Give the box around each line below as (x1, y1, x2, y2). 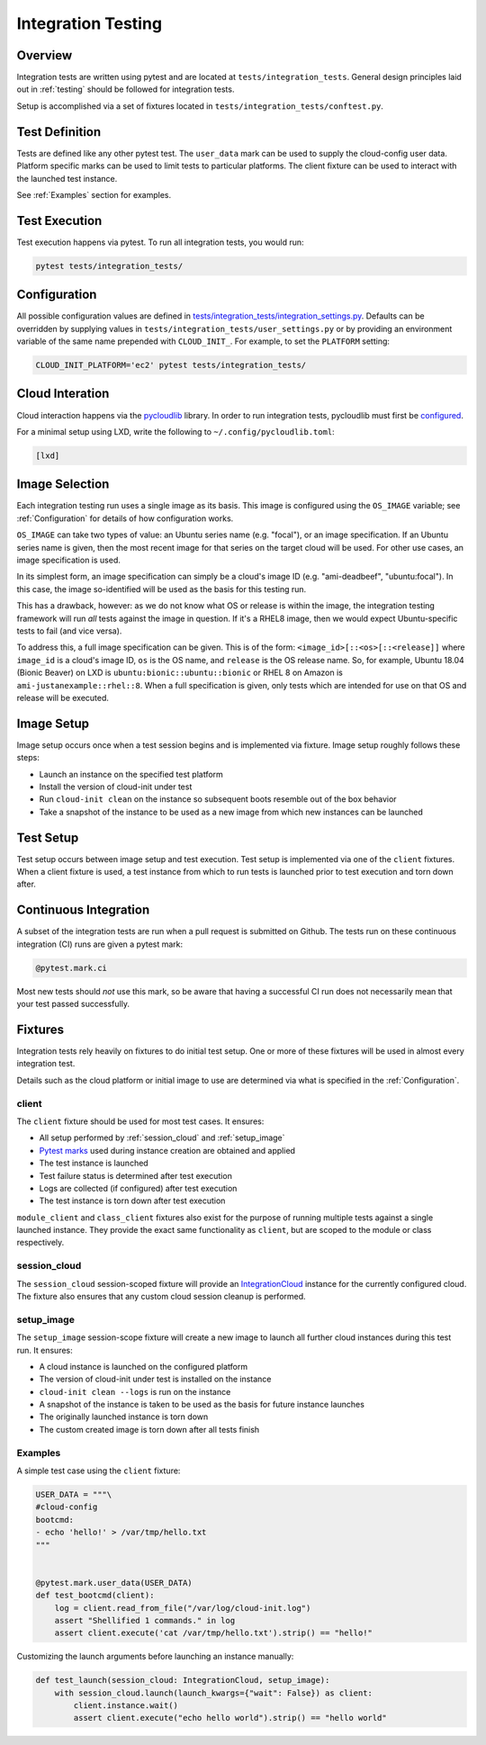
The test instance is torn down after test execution (39, 1195, 226, 1206)
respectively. (16, 1237, 65, 1248)
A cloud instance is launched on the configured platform (39, 1361, 247, 1372)
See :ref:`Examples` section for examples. (16, 189, 172, 200)
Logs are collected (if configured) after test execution (39, 1183, 238, 1193)
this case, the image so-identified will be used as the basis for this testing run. (16, 583, 307, 594)
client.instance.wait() (73, 1701, 179, 1711)
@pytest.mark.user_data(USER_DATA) (35, 1578, 193, 1588)
